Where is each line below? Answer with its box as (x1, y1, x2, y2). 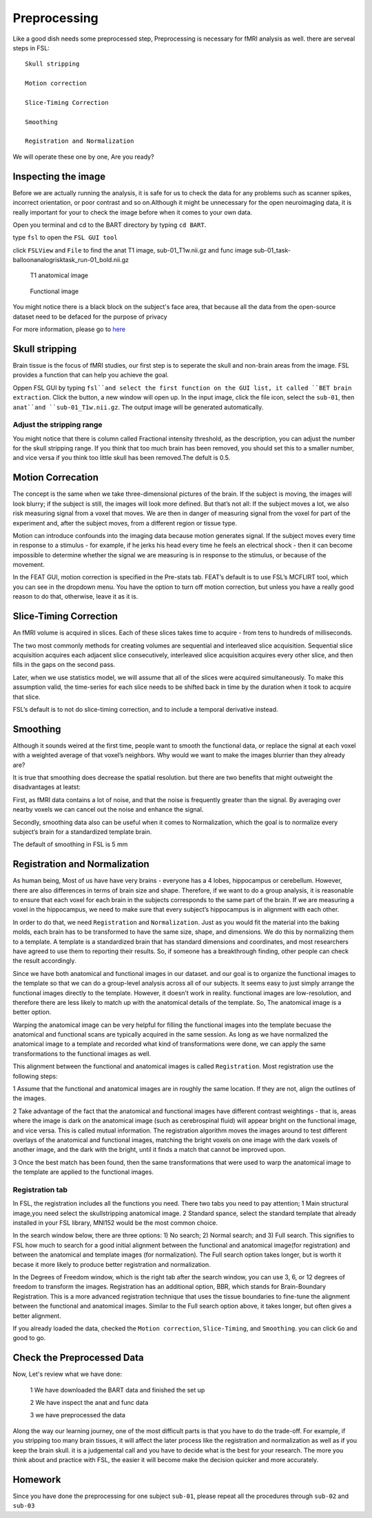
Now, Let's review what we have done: (12, 1370, 123, 1379)
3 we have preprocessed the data (30, 1411, 125, 1419)
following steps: (12, 1072, 58, 1080)
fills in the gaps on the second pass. (12, 661, 116, 669)
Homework (12, 1473, 61, 1486)
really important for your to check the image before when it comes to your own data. (12, 208, 253, 217)
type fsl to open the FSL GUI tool (12, 233, 118, 241)
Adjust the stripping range (12, 420, 103, 430)
